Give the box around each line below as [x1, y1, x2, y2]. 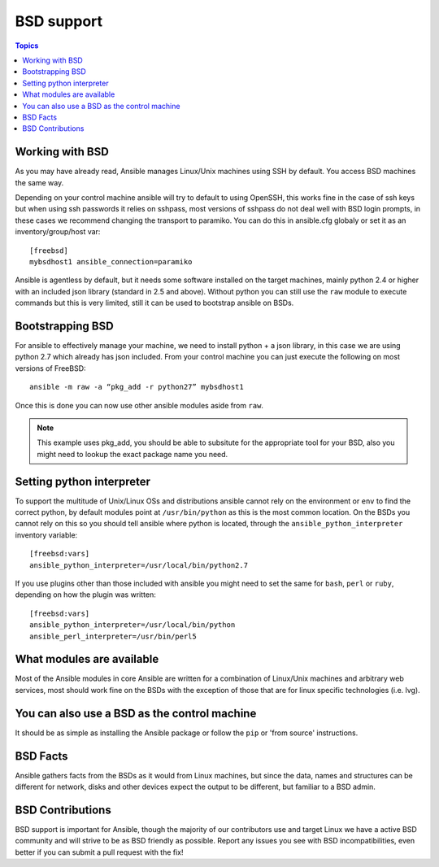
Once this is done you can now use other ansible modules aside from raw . [15, 400, 264, 410]
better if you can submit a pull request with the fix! [15, 847, 184, 857]
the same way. [15, 177, 64, 187]
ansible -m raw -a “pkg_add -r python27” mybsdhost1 [29, 382, 244, 392]
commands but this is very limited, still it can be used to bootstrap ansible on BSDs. [15, 298, 294, 308]
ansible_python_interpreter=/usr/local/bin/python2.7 [29, 560, 248, 569]
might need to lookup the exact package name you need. [37, 449, 228, 459]
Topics [15, 41, 39, 50]
